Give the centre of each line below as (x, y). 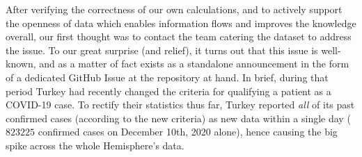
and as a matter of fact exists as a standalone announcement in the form (194, 64)
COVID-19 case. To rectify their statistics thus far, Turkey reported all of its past (180, 105)
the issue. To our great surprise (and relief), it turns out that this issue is (162, 50)
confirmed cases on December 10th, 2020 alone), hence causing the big (188, 132)
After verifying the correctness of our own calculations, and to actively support (174, 9)
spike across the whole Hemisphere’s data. (95, 145)
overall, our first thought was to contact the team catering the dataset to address (179, 36)
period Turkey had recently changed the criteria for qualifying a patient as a (168, 91)
